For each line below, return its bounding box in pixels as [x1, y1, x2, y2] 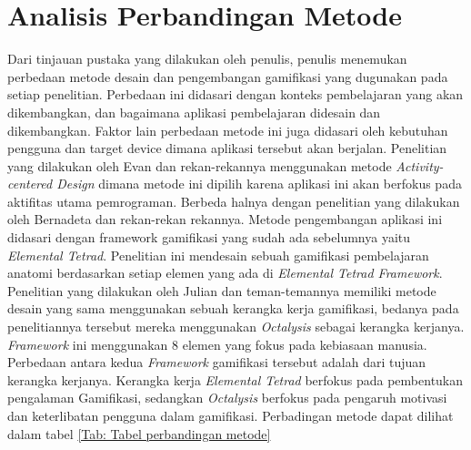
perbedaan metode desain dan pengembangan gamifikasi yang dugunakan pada [7, 66, 448, 86]
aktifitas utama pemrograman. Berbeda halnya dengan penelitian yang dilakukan [7, 191, 460, 210]
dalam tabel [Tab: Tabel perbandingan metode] [7, 424, 271, 443]
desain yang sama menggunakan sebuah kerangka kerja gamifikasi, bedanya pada [7, 299, 459, 318]
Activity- [396, 156, 444, 175]
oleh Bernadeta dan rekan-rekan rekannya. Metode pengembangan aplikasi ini [7, 210, 443, 229]
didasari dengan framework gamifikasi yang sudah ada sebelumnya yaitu [7, 228, 411, 247]
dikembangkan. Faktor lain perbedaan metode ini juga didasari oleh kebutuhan [7, 120, 448, 139]
